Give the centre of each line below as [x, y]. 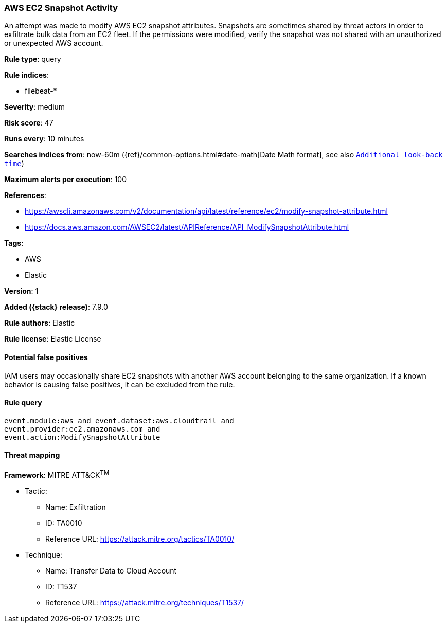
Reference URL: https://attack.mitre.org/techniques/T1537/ [145, 602]
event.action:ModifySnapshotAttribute [82, 437]
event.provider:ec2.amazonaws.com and [82, 429]
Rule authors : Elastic [40, 323]
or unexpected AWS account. [54, 43]
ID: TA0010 [64, 523]
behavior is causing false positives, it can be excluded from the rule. [120, 384]
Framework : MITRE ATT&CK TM [57, 474]
